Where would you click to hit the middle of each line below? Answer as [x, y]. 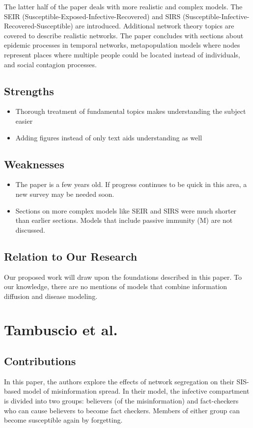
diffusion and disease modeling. [51, 296]
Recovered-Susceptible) [39, 26]
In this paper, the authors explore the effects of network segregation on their [119, 381]
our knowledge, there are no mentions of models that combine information [116, 286]
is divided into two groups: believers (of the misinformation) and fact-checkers [121, 401]
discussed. [30, 229]
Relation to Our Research [71, 256]
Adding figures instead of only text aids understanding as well [109, 137]
